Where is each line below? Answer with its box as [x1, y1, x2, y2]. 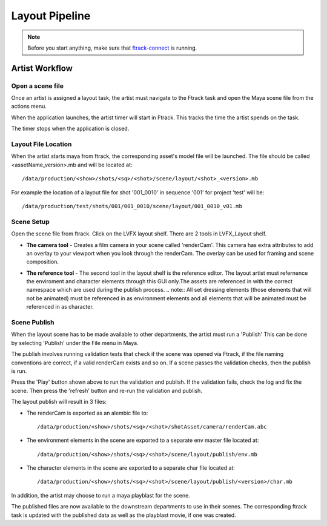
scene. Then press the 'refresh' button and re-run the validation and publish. [11, 387, 203, 394]
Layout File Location [11, 140, 72, 148]
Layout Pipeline [11, 9, 91, 22]
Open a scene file [11, 82, 64, 90]
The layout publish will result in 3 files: [11, 398, 107, 406]
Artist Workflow [11, 63, 73, 73]
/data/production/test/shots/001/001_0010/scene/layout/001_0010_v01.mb [22, 203, 242, 209]
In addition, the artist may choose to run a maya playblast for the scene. [11, 491, 190, 499]
